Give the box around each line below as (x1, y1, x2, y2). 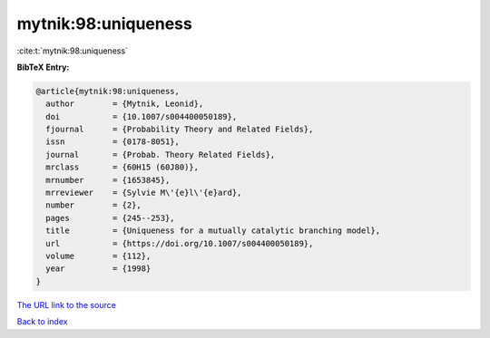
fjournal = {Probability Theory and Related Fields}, (45, 124, 314, 135)
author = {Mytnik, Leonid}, (45, 99, 204, 109)
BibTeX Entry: (16, 62, 70, 72)
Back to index (16, 316, 68, 327)
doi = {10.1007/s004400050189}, (45, 111, 238, 121)
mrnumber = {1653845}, (45, 175, 171, 185)
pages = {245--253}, (45, 213, 176, 223)
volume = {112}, (45, 251, 152, 261)
